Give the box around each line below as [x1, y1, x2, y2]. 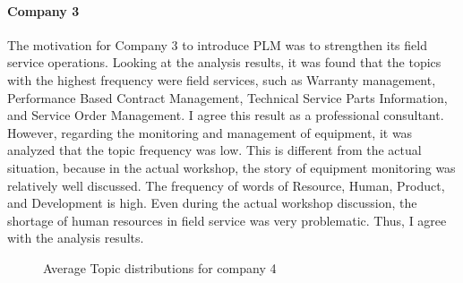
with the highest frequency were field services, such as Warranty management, [7, 70, 436, 89]
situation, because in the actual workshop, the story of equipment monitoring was [7, 158, 456, 176]
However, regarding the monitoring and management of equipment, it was [7, 123, 413, 141]
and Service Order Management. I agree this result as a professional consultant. [7, 106, 444, 124]
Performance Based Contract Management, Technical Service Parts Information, [7, 88, 448, 107]
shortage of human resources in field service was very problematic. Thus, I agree [7, 210, 447, 229]
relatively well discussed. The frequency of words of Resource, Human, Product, [7, 176, 445, 194]
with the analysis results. [7, 228, 144, 247]
